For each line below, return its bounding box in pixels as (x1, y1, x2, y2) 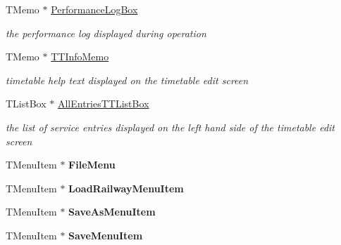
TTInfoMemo (51, 49, 109, 64)
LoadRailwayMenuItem (68, 180, 184, 195)
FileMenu (68, 157, 116, 172)
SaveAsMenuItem (68, 204, 156, 219)
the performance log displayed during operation (6, 25, 206, 40)
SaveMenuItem (68, 227, 143, 242)
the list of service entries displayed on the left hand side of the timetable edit (6, 119, 335, 134)
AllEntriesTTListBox (57, 96, 149, 111)
